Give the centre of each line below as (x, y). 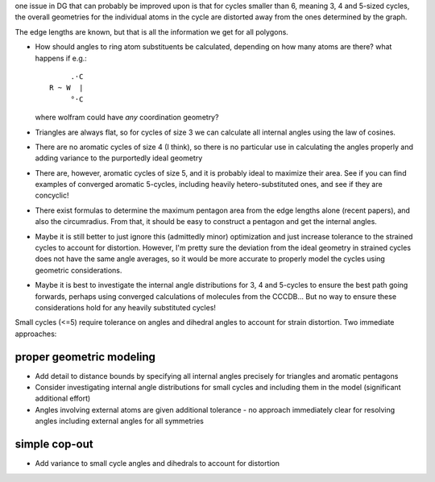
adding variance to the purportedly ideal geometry (119, 158)
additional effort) (63, 398)
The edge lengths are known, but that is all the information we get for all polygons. (152, 31)
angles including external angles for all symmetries (120, 421)
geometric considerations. (79, 270)
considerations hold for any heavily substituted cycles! (126, 307)
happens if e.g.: (61, 58)
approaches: (36, 334)
